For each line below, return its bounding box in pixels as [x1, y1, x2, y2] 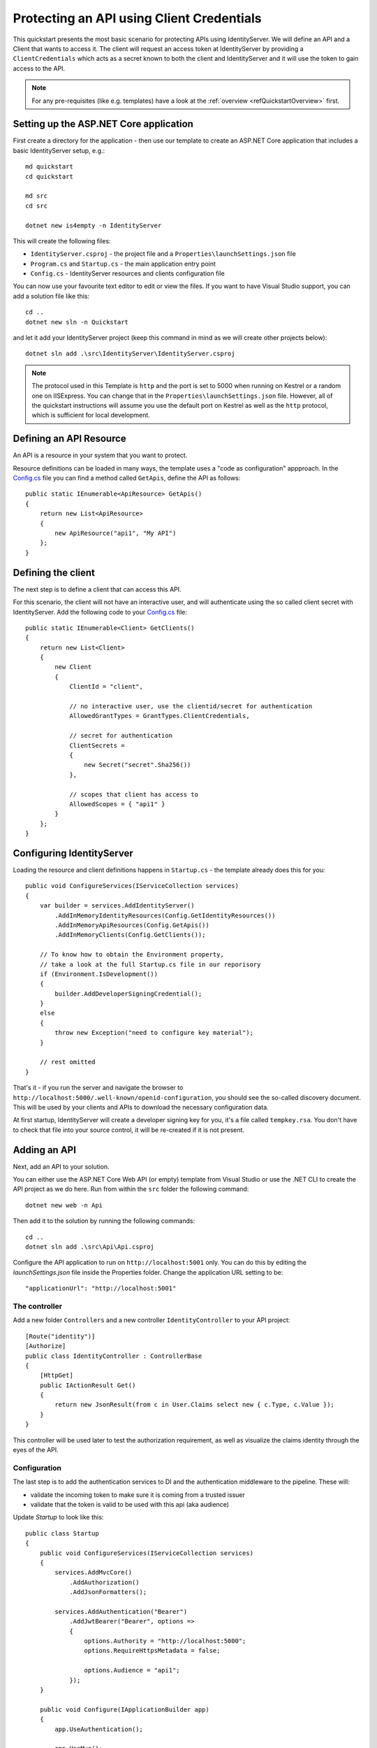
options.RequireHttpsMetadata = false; [84, 1647, 221, 1655]
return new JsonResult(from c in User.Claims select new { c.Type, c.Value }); [54, 1400, 335, 1409]
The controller [13, 1301, 63, 1311]
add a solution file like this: [13, 292, 90, 300]
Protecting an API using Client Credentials [13, 10, 262, 26]
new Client [54, 663, 92, 671]
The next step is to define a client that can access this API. [13, 585, 182, 594]
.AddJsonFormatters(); [69, 1588, 147, 1596]
